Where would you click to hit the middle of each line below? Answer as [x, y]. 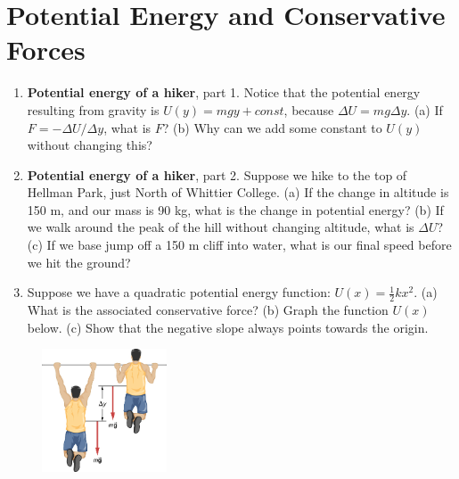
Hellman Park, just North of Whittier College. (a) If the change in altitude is [238, 192]
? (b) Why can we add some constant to [272, 127]
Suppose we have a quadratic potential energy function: [179, 292]
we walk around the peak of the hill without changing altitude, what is [221, 227]
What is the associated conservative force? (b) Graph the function [208, 310]
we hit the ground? [79, 262]
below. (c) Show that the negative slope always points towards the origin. [228, 327]
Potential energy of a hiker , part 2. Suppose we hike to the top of [217, 174]
